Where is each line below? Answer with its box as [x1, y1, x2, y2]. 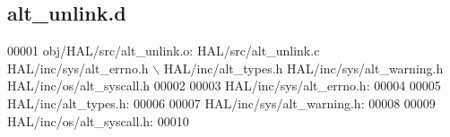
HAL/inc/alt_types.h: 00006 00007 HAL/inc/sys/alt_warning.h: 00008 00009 [7, 93, 436, 112]
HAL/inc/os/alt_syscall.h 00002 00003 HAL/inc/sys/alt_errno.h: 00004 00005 [7, 76, 441, 95]
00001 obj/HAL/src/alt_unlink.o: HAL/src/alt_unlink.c [7, 41, 320, 60]
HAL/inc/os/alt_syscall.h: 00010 [7, 111, 189, 130]
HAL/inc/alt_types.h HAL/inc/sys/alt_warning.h [163, 58, 444, 77]
